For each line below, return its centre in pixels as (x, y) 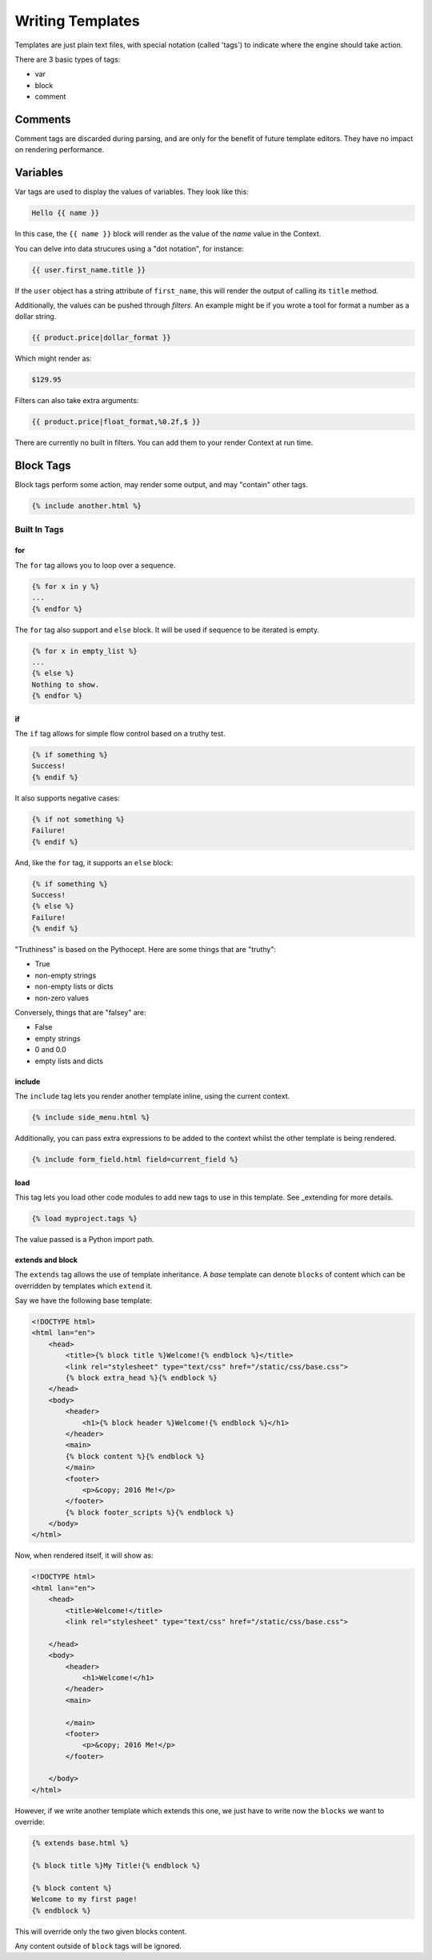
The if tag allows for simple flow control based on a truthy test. (120, 734)
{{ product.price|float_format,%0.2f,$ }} (116, 422)
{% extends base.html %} (80, 1843)
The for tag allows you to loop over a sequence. (95, 565)
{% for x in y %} (66, 586)
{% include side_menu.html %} (91, 1117)
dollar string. (36, 317)
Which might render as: (53, 359)
